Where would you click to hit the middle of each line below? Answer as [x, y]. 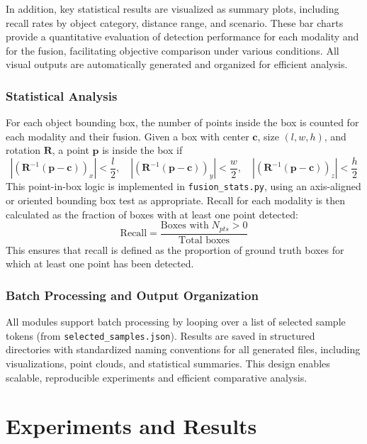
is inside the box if [142, 150]
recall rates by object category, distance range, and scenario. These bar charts [175, 22]
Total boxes [204, 240]
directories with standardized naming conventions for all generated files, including [183, 349]
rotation [23, 150]
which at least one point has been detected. [100, 263]
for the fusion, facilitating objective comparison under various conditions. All [173, 50]
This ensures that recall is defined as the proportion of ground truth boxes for [175, 249]
